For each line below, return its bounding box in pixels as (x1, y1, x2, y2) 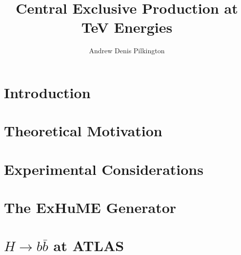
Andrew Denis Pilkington (89, 45, 165, 56)
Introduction (4, 82, 91, 102)
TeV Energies (81, 17, 173, 37)
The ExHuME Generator (4, 197, 177, 217)
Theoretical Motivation (4, 121, 162, 141)
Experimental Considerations (4, 159, 203, 179)
